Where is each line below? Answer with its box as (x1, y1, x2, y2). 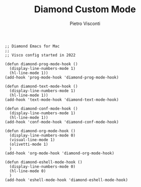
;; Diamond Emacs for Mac (5, 43, 60, 49)
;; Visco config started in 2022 (5, 52, 76, 58)
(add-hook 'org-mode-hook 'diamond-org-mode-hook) (5, 150, 115, 156)
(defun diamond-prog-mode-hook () (5, 61, 78, 67)
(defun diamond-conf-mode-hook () (5, 106, 78, 111)
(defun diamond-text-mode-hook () (5, 84, 78, 89)
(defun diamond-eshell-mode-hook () (5, 159, 82, 165)
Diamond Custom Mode (34, 4, 136, 15)
